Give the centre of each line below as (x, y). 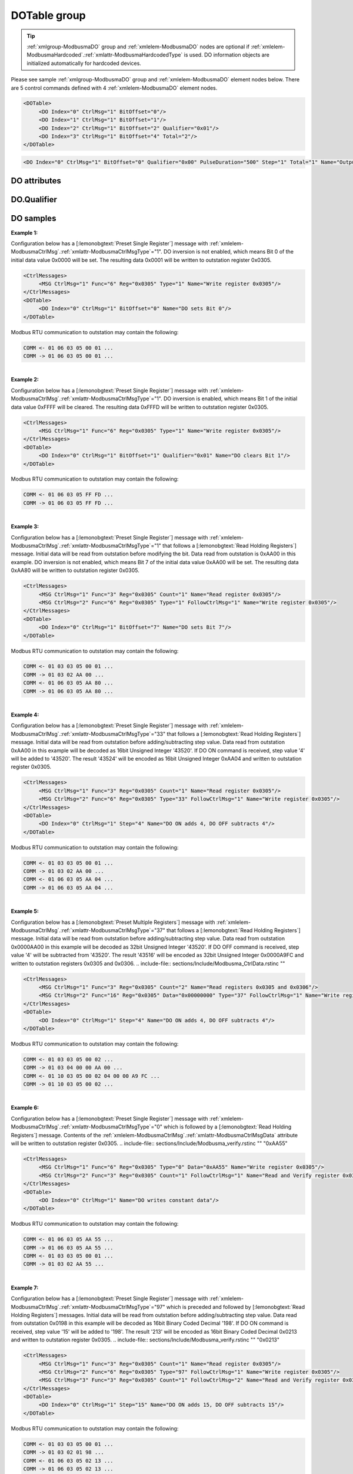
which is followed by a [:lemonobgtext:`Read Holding (228, 1127)
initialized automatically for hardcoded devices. (84, 63)
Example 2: (25, 380)
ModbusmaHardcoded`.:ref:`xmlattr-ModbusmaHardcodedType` (105, 55)
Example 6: (25, 1108)
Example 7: (25, 1288)
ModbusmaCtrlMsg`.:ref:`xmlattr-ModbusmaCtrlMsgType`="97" (88, 1307)
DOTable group (49, 15)
